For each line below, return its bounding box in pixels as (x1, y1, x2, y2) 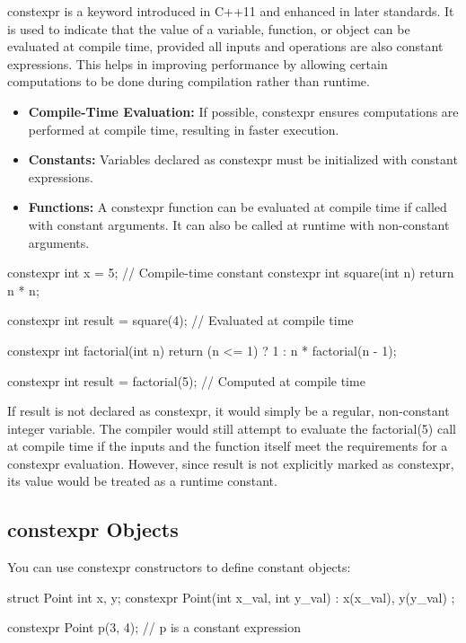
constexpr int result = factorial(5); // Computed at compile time (7, 371, 365, 390)
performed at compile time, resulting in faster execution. (28, 119, 339, 138)
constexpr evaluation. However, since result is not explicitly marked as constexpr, (7, 454, 454, 472)
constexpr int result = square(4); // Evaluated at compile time (7, 311, 354, 330)
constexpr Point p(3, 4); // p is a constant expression (7, 618, 301, 637)
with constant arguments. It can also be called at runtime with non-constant (28, 215, 450, 233)
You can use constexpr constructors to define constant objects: (7, 558, 351, 577)
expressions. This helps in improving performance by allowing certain (7, 54, 388, 73)
